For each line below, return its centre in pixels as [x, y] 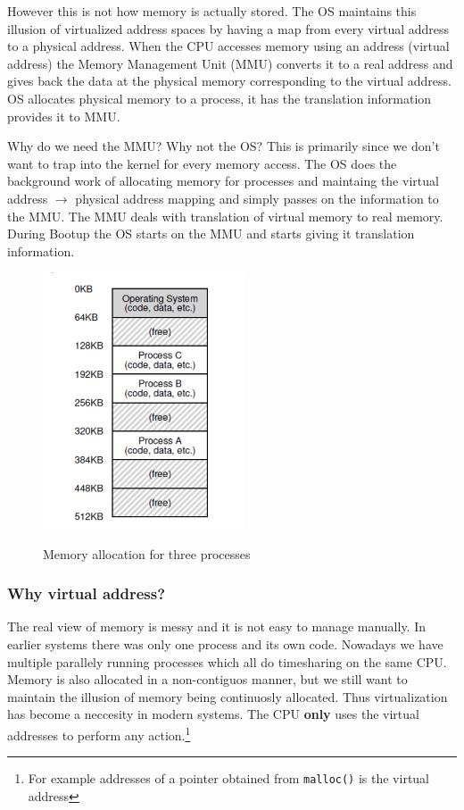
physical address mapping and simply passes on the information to [257, 198]
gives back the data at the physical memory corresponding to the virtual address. [229, 81]
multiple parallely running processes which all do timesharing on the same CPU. [227, 661]
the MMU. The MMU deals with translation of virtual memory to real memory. [225, 216]
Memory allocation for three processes [147, 553]
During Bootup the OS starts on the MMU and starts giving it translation [211, 234]
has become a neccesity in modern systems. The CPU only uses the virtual [213, 714]
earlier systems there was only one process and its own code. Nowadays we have [225, 644]
